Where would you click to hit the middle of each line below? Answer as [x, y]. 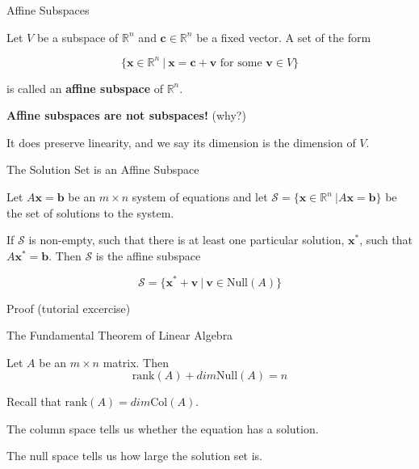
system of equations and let [200, 197]
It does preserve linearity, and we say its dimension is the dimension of [181, 142]
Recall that [34, 401]
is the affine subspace [148, 255]
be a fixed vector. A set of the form [284, 37]
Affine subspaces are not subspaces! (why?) [126, 115]
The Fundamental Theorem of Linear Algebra [120, 335]
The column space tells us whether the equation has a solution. [163, 428]
